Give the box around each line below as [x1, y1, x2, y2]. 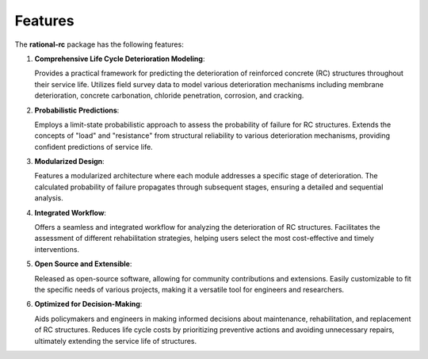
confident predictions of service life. [34, 142, 154, 151]
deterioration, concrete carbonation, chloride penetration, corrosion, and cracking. [34, 91, 304, 101]
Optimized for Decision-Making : [34, 300, 143, 309]
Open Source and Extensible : [34, 259, 132, 269]
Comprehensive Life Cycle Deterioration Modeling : [34, 54, 205, 63]
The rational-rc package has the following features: [14, 40, 184, 49]
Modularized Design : [34, 157, 105, 166]
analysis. [34, 193, 63, 203]
